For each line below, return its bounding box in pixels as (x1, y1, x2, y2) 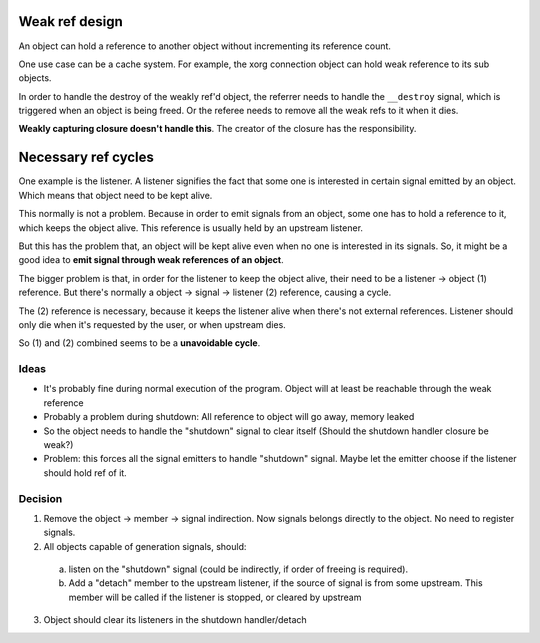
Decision (18, 491, 63, 505)
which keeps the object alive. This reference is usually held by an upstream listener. (18, 221, 364, 234)
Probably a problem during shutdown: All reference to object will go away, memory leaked (43, 411, 415, 423)
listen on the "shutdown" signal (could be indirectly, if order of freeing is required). (68, 563, 409, 575)
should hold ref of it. (43, 466, 127, 479)
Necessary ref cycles (18, 149, 155, 166)
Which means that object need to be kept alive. (18, 189, 213, 201)
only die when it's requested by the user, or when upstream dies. (18, 318, 287, 330)
